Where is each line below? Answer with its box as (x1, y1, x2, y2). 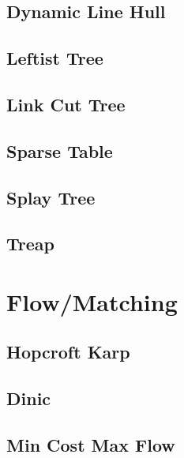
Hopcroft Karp (6, 340, 130, 364)
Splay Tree (6, 185, 96, 209)
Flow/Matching (6, 285, 178, 317)
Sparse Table (6, 138, 113, 163)
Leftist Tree (6, 46, 103, 70)
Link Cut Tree (6, 92, 126, 116)
